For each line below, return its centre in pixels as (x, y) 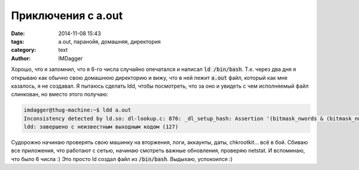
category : (24, 50)
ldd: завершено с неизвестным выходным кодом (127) (101, 127)
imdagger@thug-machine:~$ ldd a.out (77, 110)
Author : (21, 58)
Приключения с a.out (67, 16)
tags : (18, 41)
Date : (18, 33)
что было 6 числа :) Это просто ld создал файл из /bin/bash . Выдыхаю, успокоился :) (122, 159)
